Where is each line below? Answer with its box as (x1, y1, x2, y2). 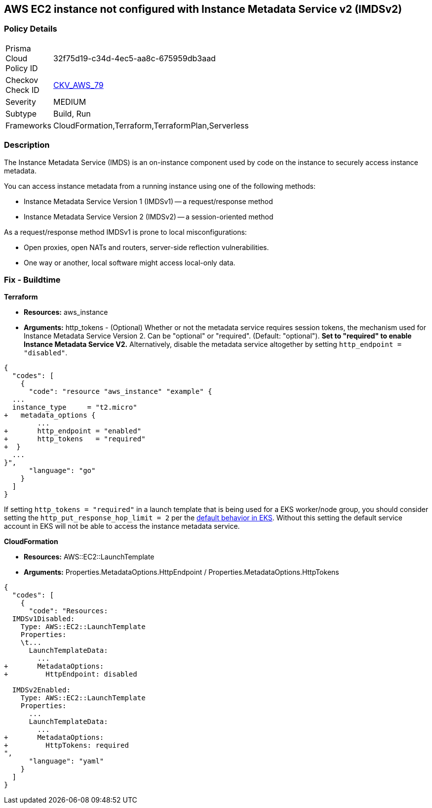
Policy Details (4, 24, 57, 34)
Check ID (5, 85, 39, 95)
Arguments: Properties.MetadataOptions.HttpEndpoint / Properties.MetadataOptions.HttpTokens (24, 568, 339, 577)
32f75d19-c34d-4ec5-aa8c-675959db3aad (53, 53, 216, 63)
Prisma (5, 43, 31, 53)
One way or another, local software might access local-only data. (24, 258, 236, 267)
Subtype (5, 108, 37, 119)
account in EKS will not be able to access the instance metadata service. (4, 522, 240, 531)
